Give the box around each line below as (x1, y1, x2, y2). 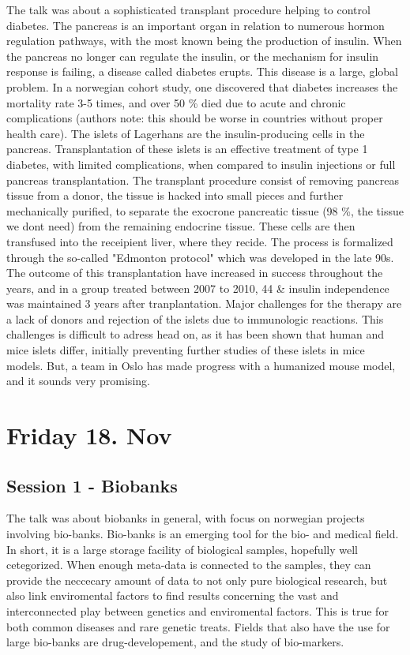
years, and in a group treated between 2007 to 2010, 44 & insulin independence (6, 279, 389, 296)
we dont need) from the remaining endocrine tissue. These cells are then (6, 218, 355, 234)
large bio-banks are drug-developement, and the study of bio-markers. (6, 634, 344, 650)
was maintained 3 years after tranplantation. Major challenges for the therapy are (6, 295, 402, 312)
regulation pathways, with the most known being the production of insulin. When (6, 32, 402, 49)
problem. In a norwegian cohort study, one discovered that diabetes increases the (6, 78, 398, 95)
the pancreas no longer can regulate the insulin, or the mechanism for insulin (6, 47, 379, 64)
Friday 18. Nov (6, 419, 172, 451)
